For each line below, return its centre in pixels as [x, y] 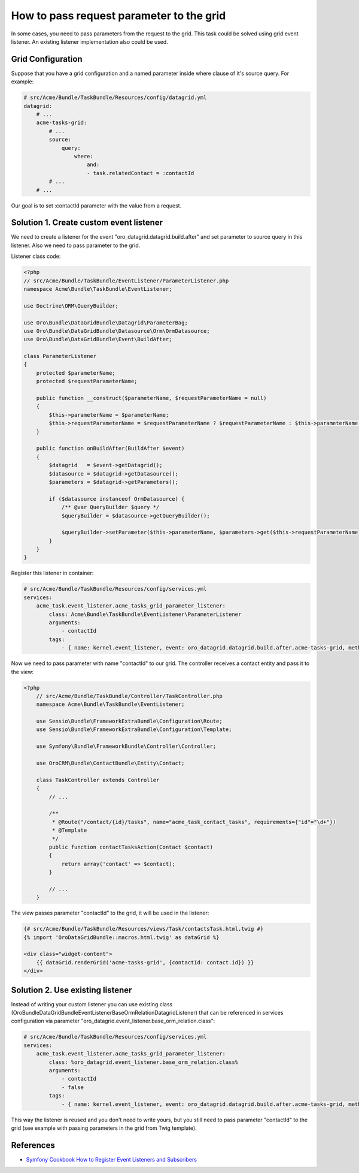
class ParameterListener [60, 356]
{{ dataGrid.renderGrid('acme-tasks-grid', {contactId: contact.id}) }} [145, 962]
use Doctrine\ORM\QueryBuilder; [71, 306]
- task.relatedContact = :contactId [141, 173]
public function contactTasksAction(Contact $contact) [131, 847]
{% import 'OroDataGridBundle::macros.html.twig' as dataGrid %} [121, 937]
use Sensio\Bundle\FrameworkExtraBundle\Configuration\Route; [129, 721]
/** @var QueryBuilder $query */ [110, 507]
